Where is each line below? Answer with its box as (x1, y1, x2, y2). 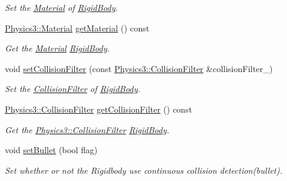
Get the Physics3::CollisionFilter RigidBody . (5, 123, 170, 136)
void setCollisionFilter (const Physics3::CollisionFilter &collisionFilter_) (5, 62, 273, 74)
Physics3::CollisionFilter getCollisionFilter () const (5, 102, 192, 115)
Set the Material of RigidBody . (5, 1, 118, 13)
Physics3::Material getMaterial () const (5, 21, 150, 34)
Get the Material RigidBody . (5, 42, 110, 54)
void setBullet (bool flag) (5, 143, 98, 156)
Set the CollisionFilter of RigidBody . (5, 82, 141, 95)
